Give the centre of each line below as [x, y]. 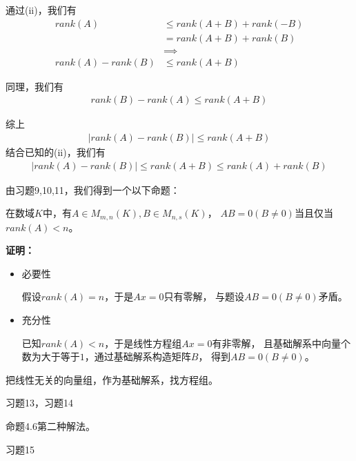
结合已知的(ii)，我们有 [56, 151]
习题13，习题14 [39, 403]
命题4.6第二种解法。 [50, 425]
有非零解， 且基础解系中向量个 [281, 343]
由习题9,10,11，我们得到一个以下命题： [93, 189]
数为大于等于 [51, 356]
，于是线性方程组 [143, 343]
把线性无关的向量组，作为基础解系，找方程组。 [112, 379]
